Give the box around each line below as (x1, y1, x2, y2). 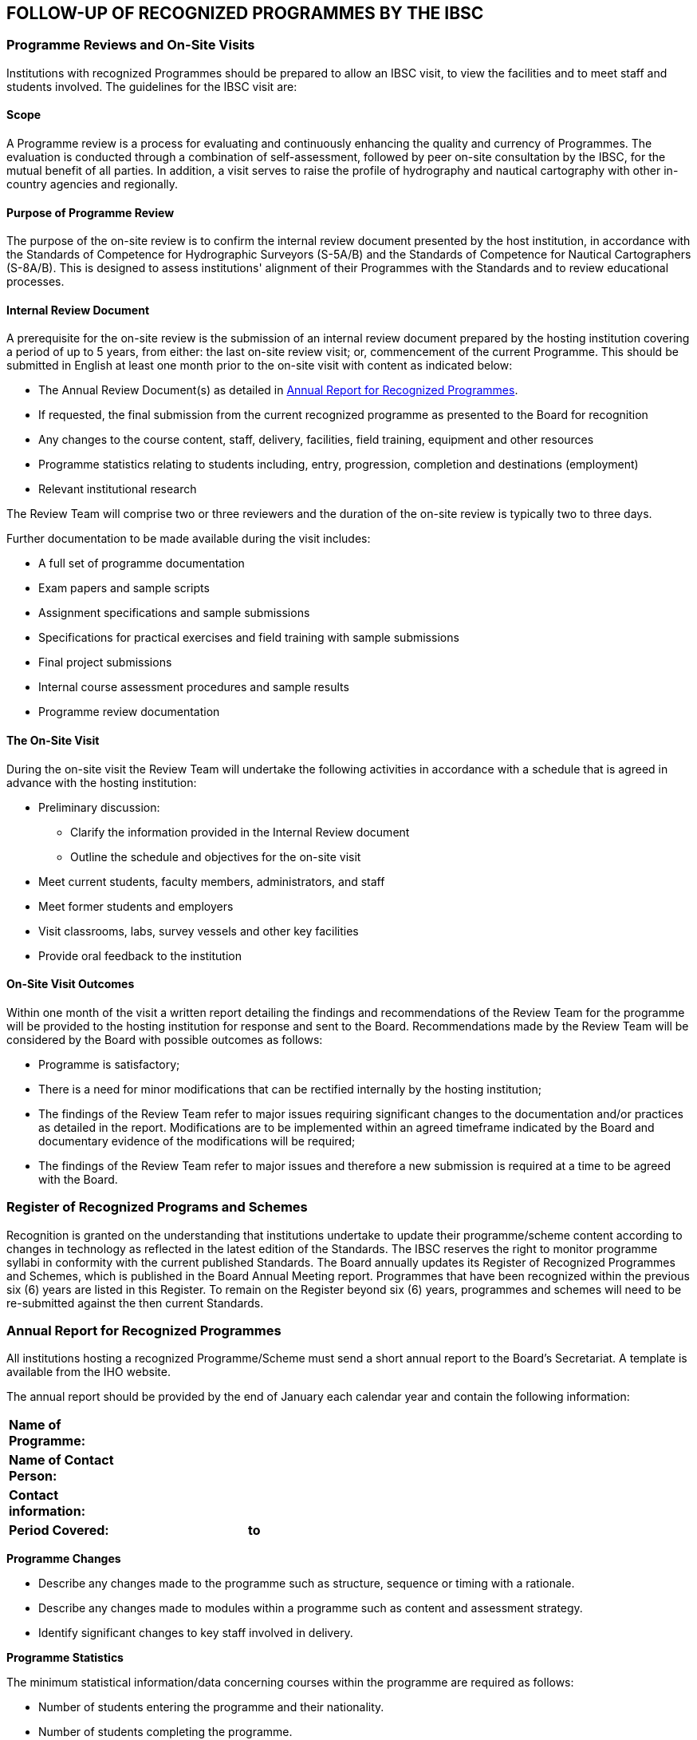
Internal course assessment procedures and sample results (38, 680, 349, 694)
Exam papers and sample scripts (38, 581, 210, 595)
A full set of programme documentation (38, 556, 245, 571)
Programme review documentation (38, 705, 220, 719)
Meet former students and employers (38, 899, 234, 913)
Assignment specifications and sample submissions (38, 606, 310, 620)
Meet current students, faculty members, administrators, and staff (38, 874, 385, 888)
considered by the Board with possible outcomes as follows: (6, 1032, 323, 1046)
